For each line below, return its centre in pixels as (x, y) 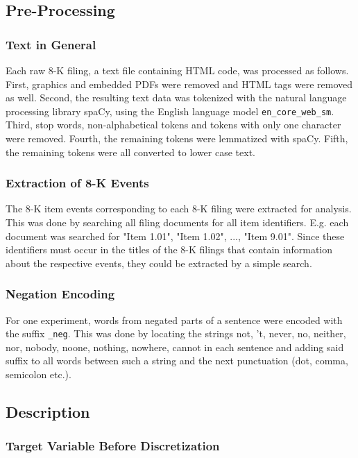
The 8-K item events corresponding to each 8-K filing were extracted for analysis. (179, 209)
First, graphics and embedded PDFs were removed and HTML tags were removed (179, 84)
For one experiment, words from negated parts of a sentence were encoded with (174, 320)
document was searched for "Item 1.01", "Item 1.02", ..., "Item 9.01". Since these (175, 236)
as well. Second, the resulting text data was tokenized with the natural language (176, 97)
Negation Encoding (60, 294)
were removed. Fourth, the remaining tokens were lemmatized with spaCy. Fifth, (177, 138)
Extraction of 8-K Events (77, 183)
